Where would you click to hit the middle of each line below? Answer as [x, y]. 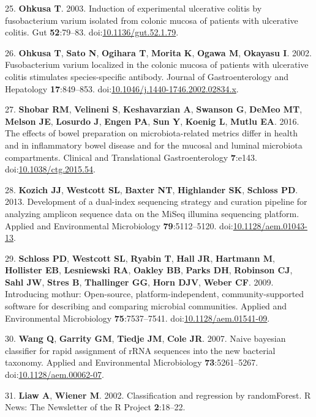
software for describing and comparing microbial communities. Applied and [146, 306]
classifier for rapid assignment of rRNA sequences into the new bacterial [140, 350]
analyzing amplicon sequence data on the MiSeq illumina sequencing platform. [152, 213]
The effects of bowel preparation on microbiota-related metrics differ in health [151, 133]
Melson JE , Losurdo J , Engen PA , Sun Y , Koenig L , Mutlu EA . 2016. [152, 121]
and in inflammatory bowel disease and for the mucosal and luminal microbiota [154, 145]
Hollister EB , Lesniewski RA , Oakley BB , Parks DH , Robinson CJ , [149, 270]
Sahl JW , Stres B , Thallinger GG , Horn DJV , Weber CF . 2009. [139, 282]
